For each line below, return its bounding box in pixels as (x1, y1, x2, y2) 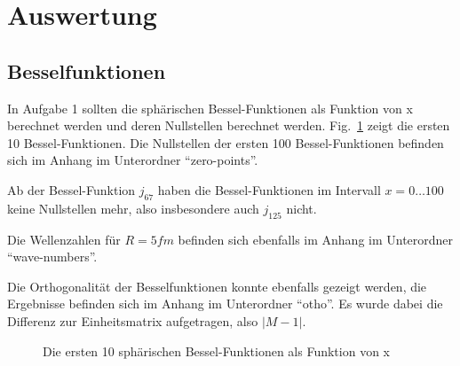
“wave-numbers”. (7, 247, 98, 266)
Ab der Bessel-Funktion (7, 180, 136, 199)
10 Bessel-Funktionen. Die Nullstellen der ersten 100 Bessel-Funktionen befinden (7, 133, 444, 152)
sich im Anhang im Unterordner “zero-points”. (7, 151, 258, 169)
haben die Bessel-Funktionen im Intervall (157, 180, 381, 199)
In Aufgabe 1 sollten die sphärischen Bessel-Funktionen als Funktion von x (7, 98, 413, 117)
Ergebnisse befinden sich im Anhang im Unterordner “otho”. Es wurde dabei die (7, 294, 443, 313)
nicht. (286, 199, 317, 217)
